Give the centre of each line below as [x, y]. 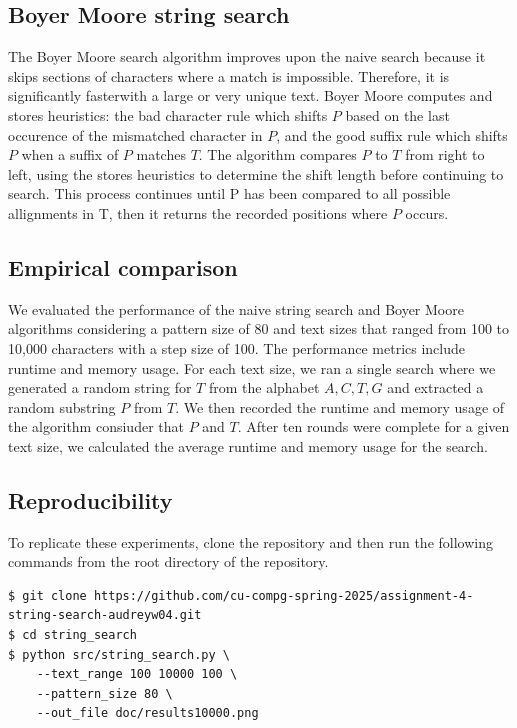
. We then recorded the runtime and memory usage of [340, 406]
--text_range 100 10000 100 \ [137, 674]
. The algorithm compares [277, 154]
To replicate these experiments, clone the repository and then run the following [250, 541]
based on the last [397, 114]
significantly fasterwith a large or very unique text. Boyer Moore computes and [250, 95]
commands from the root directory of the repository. [168, 561]
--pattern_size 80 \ [104, 693]
